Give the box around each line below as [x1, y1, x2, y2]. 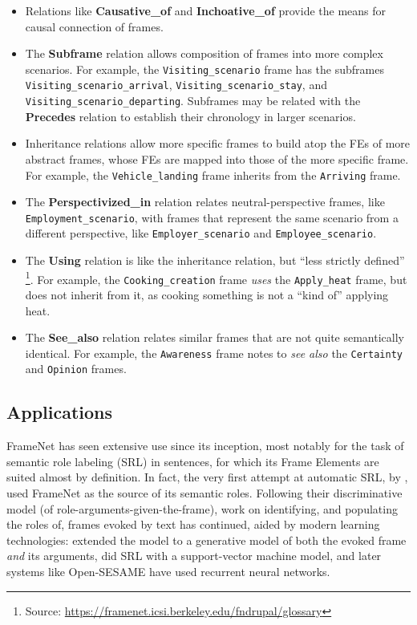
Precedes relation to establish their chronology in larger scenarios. [25, 108, 356, 124]
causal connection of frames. [25, 18, 164, 34]
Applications [6, 400, 113, 424]
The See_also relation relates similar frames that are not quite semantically [25, 329, 404, 346]
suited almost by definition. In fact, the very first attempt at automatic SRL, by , [6, 469, 408, 485]
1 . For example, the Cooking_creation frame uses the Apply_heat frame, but [25, 268, 407, 287]
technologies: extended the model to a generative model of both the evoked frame [6, 531, 407, 548]
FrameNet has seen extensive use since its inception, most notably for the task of [6, 437, 404, 454]
